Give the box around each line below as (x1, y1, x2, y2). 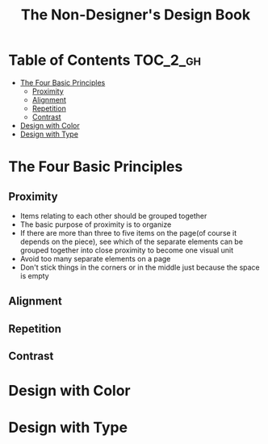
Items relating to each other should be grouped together (19, 211, 207, 220)
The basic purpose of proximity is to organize (19, 220, 172, 229)
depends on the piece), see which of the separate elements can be (19, 237, 244, 246)
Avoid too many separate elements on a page (19, 253, 171, 263)
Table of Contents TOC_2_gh (8, 51, 202, 69)
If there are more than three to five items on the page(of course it (19, 228, 237, 237)
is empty (19, 270, 50, 280)
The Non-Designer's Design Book (20, 6, 251, 24)
